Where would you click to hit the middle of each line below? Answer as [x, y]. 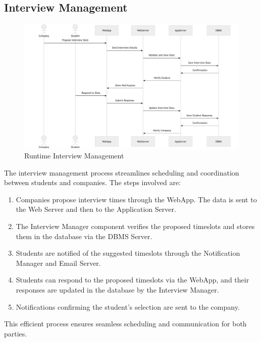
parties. [16, 333]
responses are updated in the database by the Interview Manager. [117, 289]
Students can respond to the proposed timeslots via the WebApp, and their [133, 280]
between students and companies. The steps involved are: [92, 182]
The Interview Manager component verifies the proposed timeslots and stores [135, 226]
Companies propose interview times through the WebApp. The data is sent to [136, 199]
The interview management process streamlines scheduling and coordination [122, 172]
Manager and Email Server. [58, 263]
